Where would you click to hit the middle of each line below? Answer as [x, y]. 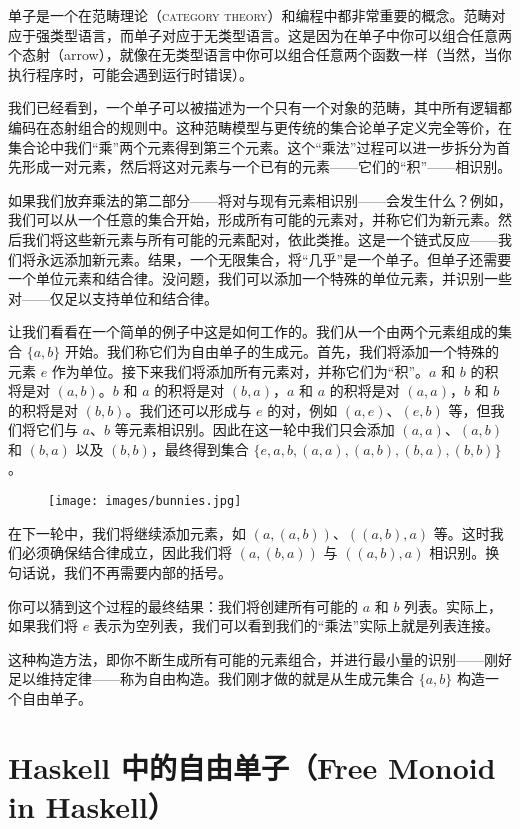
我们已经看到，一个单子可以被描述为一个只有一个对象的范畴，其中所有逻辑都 [260, 107]
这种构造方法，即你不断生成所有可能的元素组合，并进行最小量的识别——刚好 [260, 658]
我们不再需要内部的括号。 [147, 571]
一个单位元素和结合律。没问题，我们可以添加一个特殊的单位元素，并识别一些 [260, 278]
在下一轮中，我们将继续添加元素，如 [127, 532]
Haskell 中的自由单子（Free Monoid [252, 766]
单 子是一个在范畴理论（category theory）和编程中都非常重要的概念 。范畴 [250, 15]
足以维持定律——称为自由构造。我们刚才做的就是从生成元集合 [211, 678]
